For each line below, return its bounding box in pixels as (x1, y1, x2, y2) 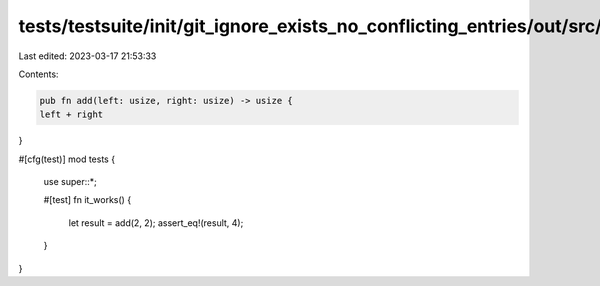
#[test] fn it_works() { (43, 194, 132, 206)
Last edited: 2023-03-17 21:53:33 (18, 50, 157, 62)
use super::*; (43, 176, 97, 188)
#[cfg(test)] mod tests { (18, 153, 115, 165)
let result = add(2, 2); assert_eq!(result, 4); (68, 216, 244, 229)
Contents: (18, 68, 59, 80)
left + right (39, 109, 104, 120)
